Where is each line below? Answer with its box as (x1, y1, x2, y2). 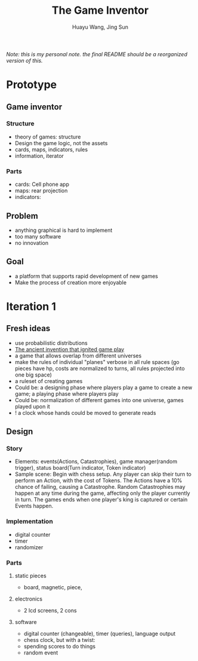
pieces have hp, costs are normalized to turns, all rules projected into (14, 365, 185, 372)
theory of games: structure (14, 133, 81, 140)
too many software (14, 232, 61, 240)
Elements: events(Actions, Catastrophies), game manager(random (14, 458, 178, 465)
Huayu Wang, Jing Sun (72, 23, 128, 30)
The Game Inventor (51, 4, 149, 17)
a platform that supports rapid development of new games (14, 273, 158, 280)
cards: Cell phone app (14, 180, 70, 188)
